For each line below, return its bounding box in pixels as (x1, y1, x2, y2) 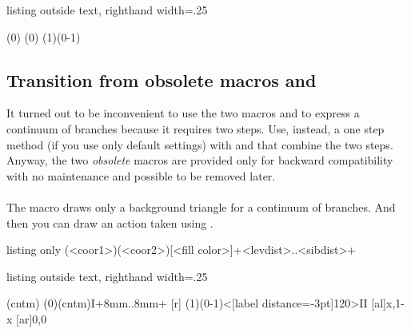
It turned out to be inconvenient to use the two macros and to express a (6, 105, 360, 121)
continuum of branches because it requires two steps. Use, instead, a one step (6, 120, 385, 137)
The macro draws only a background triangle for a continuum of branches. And (6, 198, 396, 215)
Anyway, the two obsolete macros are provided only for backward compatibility (6, 152, 393, 168)
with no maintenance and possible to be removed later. (6, 167, 276, 184)
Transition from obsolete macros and (6, 67, 317, 92)
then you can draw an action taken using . (6, 214, 213, 231)
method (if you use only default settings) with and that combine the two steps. (6, 136, 393, 153)
